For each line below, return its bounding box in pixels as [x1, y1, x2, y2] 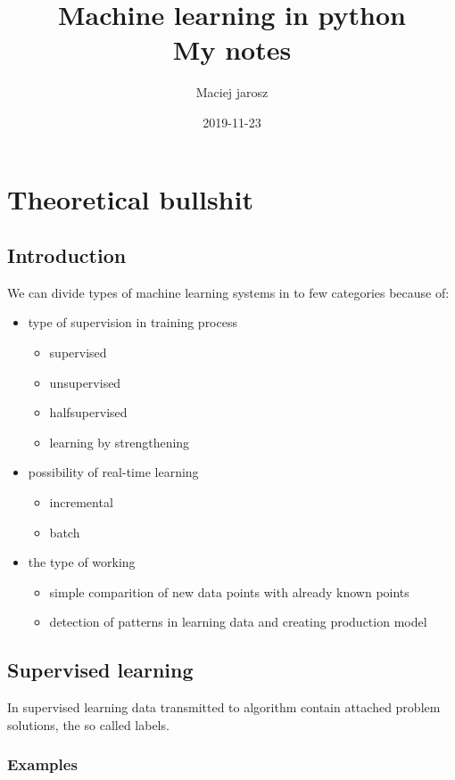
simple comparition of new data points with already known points [49, 582, 409, 601]
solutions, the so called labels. [7, 715, 170, 734]
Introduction [7, 242, 127, 269]
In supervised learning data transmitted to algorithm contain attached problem [7, 698, 441, 717]
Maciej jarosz [195, 83, 269, 102]
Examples [7, 753, 78, 776]
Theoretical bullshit [7, 180, 253, 217]
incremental [49, 493, 113, 512]
